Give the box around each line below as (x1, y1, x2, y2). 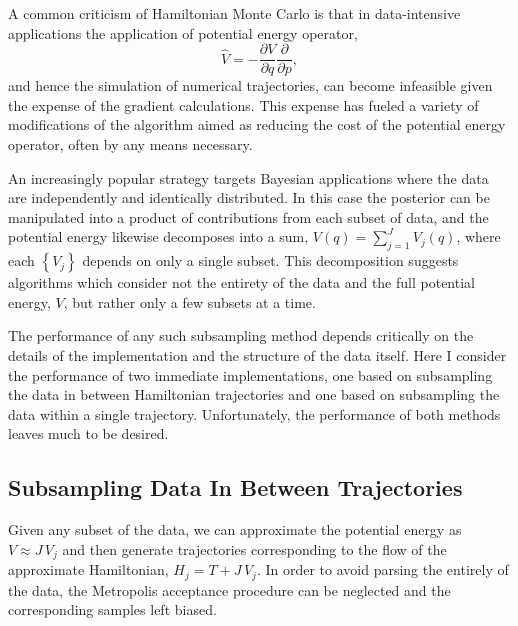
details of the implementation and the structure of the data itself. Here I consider (8, 344, 507, 365)
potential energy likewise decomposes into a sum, (8, 226, 309, 247)
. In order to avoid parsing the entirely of (256, 559, 509, 580)
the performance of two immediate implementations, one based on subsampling (8, 364, 493, 385)
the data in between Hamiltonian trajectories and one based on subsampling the (8, 384, 500, 405)
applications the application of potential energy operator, (8, 22, 358, 43)
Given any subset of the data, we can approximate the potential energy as (8, 519, 462, 540)
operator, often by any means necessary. (8, 134, 253, 155)
